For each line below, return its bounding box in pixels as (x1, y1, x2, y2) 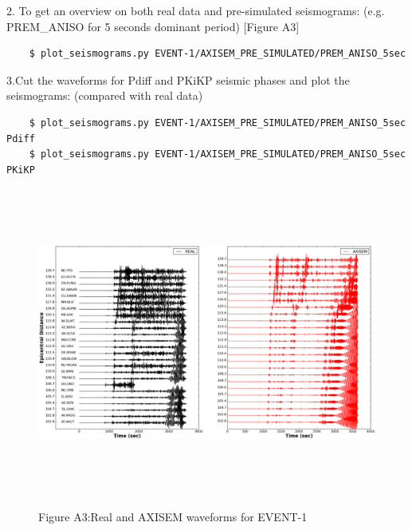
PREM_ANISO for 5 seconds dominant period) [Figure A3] (6, 18, 300, 34)
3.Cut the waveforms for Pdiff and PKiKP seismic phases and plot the (6, 71, 350, 88)
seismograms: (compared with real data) (6, 87, 203, 104)
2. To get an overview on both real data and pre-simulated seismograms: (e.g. (6, 2, 385, 18)
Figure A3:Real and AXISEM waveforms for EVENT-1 (38, 508, 308, 524)
